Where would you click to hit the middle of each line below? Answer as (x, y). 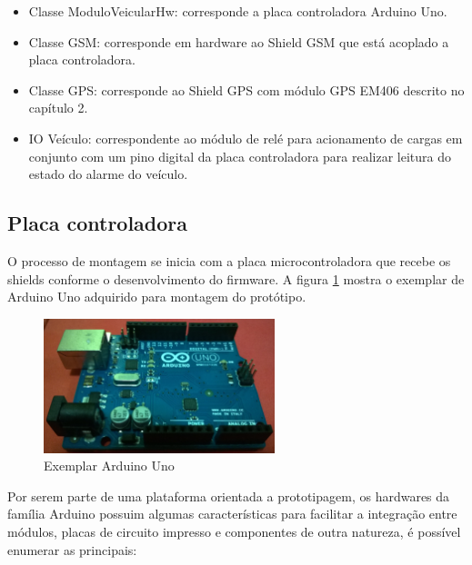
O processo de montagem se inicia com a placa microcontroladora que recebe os (229, 260)
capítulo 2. (58, 108)
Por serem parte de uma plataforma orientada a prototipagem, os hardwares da (229, 496)
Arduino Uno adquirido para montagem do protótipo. (157, 297)
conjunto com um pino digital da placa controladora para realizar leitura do (240, 156)
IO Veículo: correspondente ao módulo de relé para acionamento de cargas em (246, 138)
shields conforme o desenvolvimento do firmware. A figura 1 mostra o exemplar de (236, 278)
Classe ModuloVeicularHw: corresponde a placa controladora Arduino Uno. (238, 11)
